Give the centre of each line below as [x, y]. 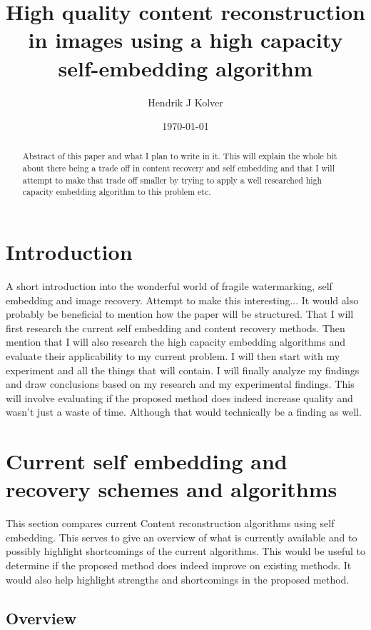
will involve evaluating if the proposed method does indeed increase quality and [179, 397]
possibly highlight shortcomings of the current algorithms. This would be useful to [185, 551]
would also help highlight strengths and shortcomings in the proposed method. [178, 579]
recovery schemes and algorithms [172, 489]
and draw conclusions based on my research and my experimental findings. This [180, 384]
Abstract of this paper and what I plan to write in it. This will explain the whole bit [180, 156]
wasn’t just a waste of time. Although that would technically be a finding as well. [184, 412]
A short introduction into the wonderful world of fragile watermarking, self [169, 286]
